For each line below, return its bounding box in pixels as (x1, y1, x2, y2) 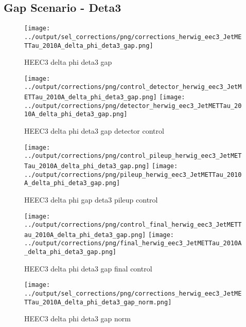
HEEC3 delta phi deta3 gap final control (24, 263, 152, 274)
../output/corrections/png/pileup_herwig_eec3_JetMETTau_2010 (24, 171, 242, 178)
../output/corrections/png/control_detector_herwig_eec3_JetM (24, 83, 242, 91)
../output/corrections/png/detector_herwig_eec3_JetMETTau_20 (24, 102, 242, 110)
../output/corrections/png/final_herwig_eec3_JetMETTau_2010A (24, 240, 242, 247)
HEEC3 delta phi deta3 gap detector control (24, 125, 164, 136)
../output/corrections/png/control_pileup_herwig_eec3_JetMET (24, 152, 242, 160)
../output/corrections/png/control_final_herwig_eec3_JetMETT (24, 221, 242, 229)
